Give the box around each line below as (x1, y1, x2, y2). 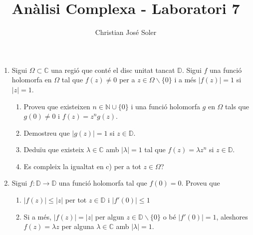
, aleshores (216, 211, 248, 222)
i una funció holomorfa (131, 101, 200, 111)
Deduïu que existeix (23, 144, 84, 155)
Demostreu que (23, 127, 70, 138)
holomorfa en (11, 74, 52, 85)
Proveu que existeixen (23, 101, 90, 111)
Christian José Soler (95, 27, 157, 37)
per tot (65, 195, 87, 205)
